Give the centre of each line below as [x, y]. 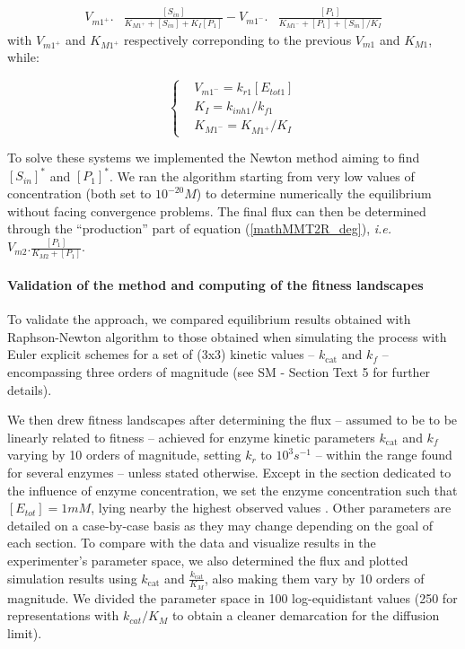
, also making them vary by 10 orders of [315, 578]
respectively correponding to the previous [238, 39]
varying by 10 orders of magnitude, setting [124, 455]
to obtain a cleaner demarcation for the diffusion [306, 615]
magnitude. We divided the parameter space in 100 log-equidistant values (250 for [232, 597]
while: [23, 57]
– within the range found [384, 455]
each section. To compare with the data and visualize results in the [192, 543]
